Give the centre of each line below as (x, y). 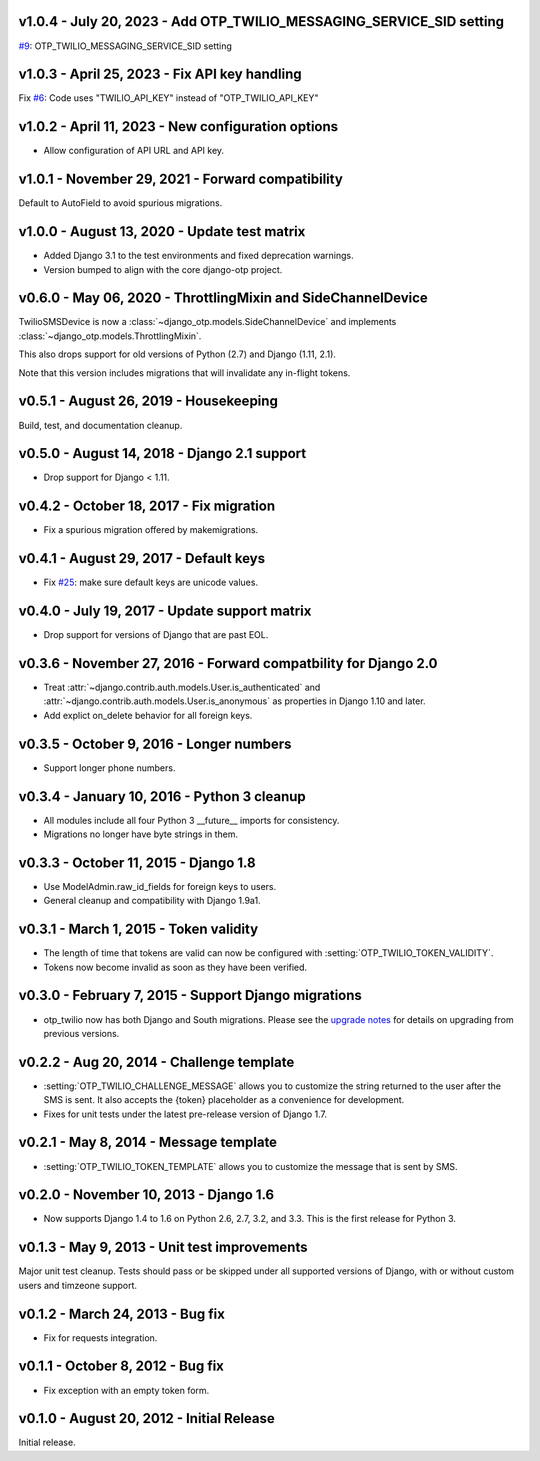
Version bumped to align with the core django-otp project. (163, 269)
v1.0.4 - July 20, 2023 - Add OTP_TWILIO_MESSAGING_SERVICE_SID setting (261, 21)
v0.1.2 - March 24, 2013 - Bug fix (121, 1313)
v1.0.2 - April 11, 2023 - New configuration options (178, 126)
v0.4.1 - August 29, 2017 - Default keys (141, 558)
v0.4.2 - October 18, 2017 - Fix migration (146, 506)
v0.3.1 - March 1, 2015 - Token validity (138, 929)
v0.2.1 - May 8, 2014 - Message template (148, 1142)
